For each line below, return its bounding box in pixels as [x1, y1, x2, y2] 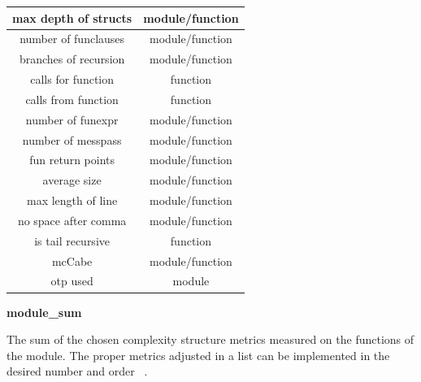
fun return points [29, 151, 115, 168]
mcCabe [51, 252, 93, 269]
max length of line [27, 192, 118, 209]
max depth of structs [12, 9, 132, 26]
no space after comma [17, 211, 127, 228]
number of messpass [22, 131, 122, 148]
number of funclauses [20, 30, 125, 47]
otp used [50, 272, 93, 289]
